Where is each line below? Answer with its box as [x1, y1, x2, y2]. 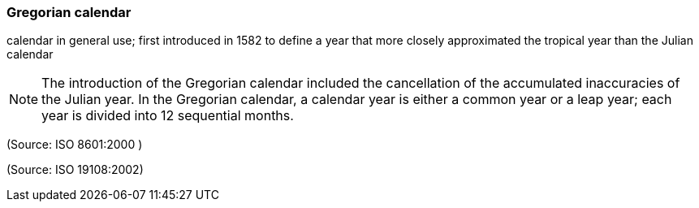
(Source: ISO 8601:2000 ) [6, 137, 143, 152]
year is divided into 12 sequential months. [41, 107, 294, 124]
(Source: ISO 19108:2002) [6, 162, 144, 177]
